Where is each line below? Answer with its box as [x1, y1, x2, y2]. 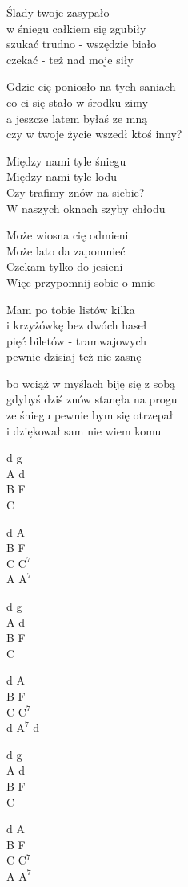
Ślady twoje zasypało [6, 4, 110, 20]
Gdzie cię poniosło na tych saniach [6, 78, 176, 95]
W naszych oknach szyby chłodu [6, 199, 166, 216]
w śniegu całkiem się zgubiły [6, 19, 146, 36]
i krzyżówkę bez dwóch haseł [6, 317, 147, 333]
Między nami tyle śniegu [6, 152, 126, 169]
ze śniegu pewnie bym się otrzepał [6, 407, 174, 423]
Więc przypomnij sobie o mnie [6, 273, 156, 290]
